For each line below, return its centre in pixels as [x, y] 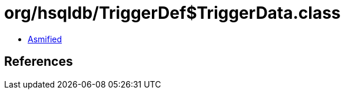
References [39, 62]
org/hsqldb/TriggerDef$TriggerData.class [172, 13]
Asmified [45, 39]
